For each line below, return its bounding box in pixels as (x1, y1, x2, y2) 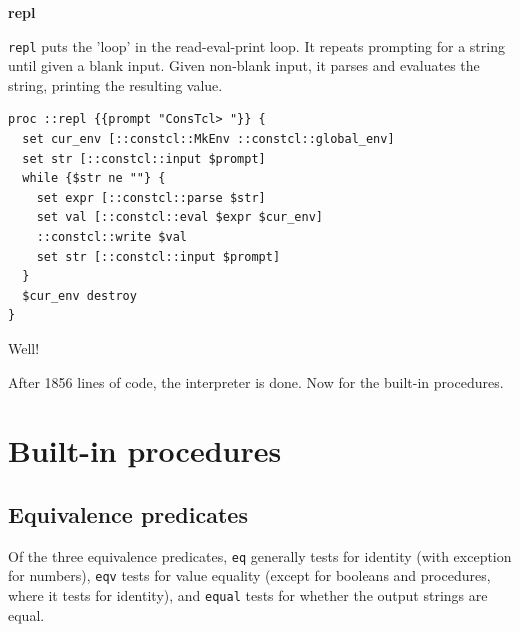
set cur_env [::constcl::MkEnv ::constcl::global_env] (22, 132, 395, 147)
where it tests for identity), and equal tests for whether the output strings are (8, 585, 488, 606)
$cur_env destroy (22, 288, 137, 303)
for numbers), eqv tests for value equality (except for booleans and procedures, (8, 565, 491, 586)
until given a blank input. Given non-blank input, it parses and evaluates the (8, 55, 480, 76)
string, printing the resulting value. (8, 74, 223, 95)
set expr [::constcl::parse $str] (36, 190, 266, 205)
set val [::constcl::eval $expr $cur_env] (36, 210, 323, 225)
